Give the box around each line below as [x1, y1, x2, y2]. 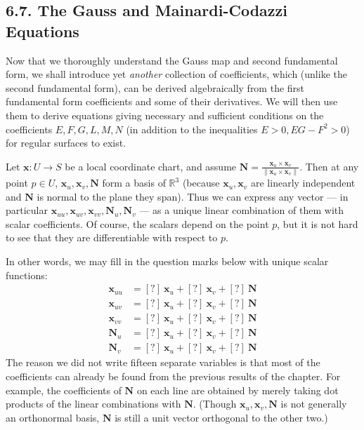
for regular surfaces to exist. [6, 135, 126, 150]
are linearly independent [250, 175, 356, 190]
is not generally [280, 396, 347, 411]
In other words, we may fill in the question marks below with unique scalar [6, 254, 329, 269]
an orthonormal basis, [6, 410, 100, 424]
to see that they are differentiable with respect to [6, 230, 218, 245]
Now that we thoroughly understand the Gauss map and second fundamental [6, 53, 338, 67]
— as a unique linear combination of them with [139, 203, 344, 217]
